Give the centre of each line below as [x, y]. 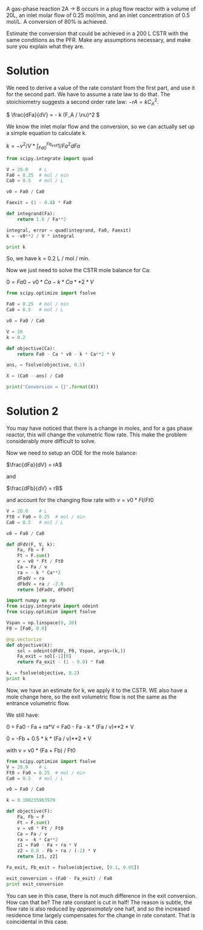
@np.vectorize [24, 639]
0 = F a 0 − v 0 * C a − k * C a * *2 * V [50, 282]
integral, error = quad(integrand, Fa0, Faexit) [69, 230]
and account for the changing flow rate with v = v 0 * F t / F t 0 [80, 500]
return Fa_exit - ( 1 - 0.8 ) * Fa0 [61, 662]
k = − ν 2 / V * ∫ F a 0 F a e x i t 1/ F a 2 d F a [43, 146]
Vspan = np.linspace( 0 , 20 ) [42, 623]
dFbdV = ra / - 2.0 [40, 584]
